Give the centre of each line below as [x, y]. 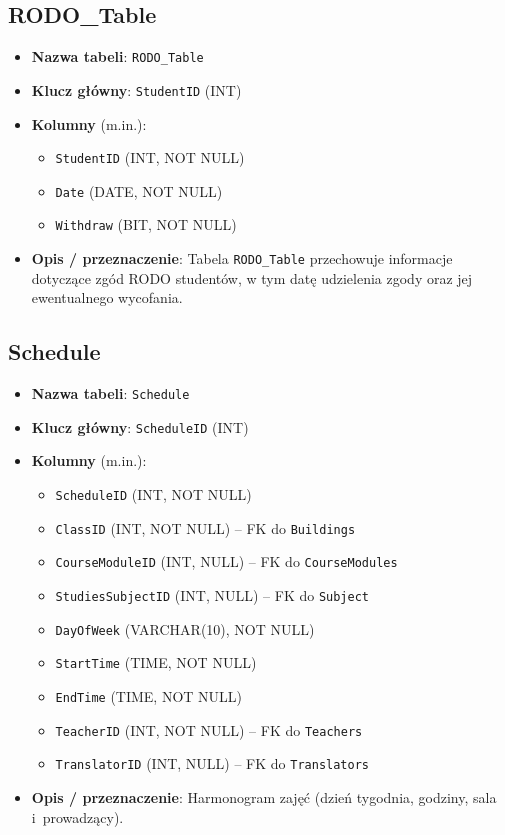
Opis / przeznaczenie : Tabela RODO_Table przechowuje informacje [242, 258]
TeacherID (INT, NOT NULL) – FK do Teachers [209, 729]
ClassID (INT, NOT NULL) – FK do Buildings [205, 527]
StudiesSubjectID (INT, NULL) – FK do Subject [212, 595]
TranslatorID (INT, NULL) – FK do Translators [212, 763]
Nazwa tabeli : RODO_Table [117, 56]
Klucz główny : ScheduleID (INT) [140, 426]
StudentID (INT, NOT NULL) [150, 157]
